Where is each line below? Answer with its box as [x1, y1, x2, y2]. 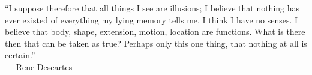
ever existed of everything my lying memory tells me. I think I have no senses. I [5, 13, 298, 26]
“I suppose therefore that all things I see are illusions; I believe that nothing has [5, 2, 300, 14]
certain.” [5, 49, 35, 61]
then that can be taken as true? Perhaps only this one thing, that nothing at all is [5, 37, 307, 49]
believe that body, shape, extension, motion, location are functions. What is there [5, 25, 305, 38]
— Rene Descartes [5, 60, 73, 73]
